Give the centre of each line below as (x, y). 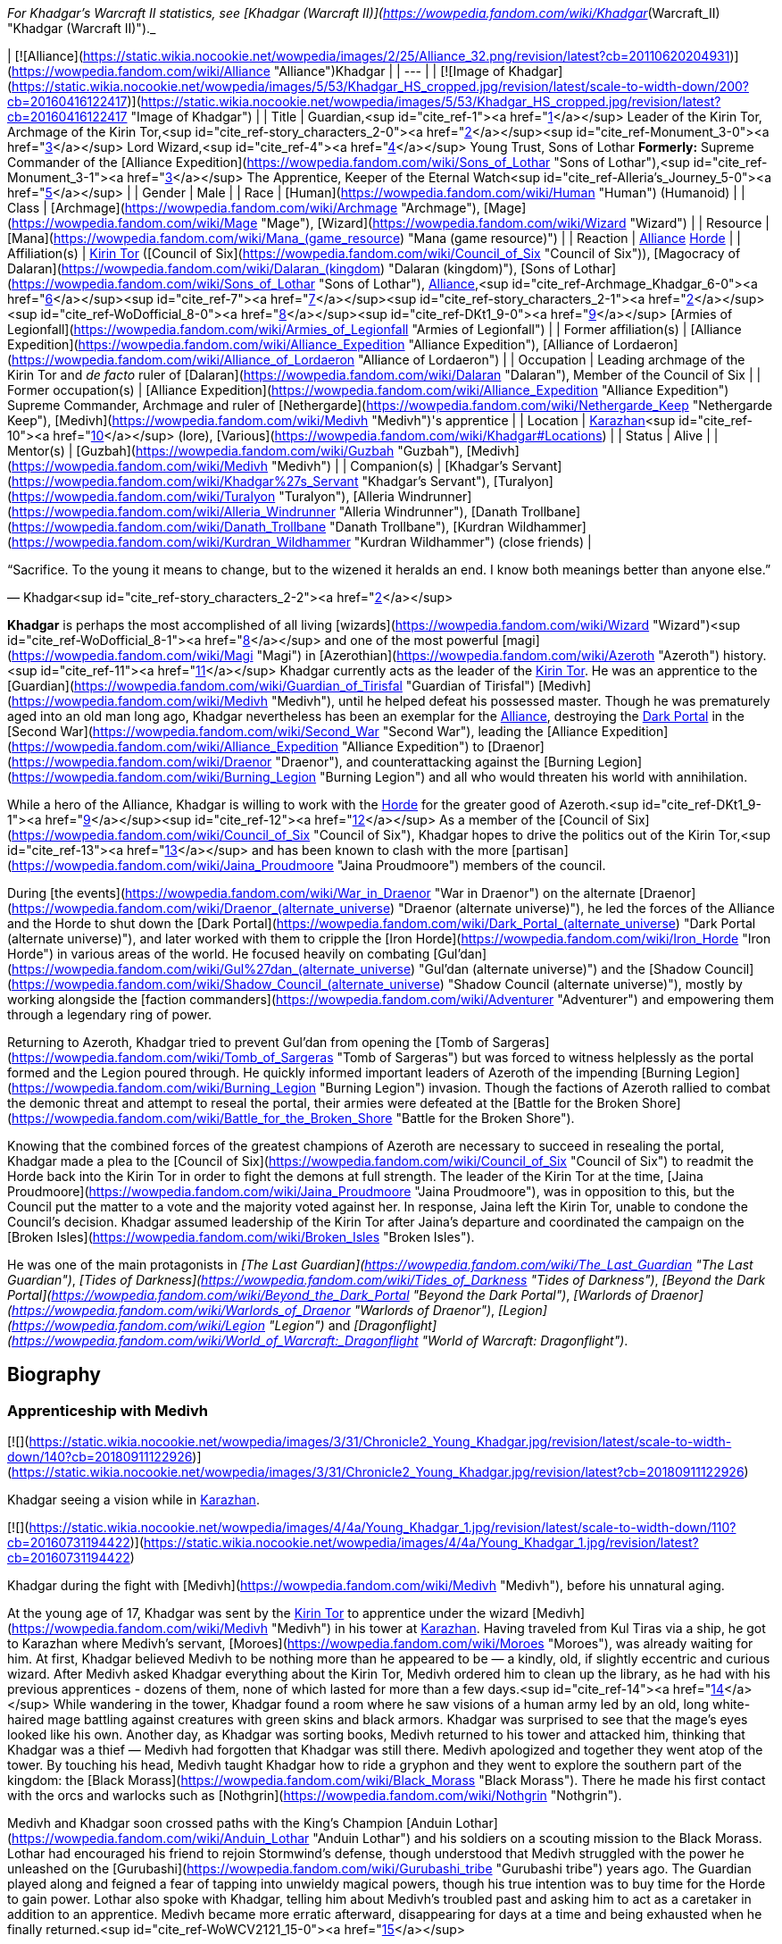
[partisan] (540, 850)
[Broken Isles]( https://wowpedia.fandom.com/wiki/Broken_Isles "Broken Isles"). (241, 1237)
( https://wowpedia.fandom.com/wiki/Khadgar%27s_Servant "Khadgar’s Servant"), (249, 481)
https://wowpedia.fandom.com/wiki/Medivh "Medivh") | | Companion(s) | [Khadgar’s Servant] (287, 466)
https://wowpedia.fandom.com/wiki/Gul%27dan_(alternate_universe (211, 969)
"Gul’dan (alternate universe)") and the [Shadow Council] (586, 969)
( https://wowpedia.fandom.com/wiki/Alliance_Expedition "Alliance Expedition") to (246, 746)
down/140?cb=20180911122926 (100, 1457)
